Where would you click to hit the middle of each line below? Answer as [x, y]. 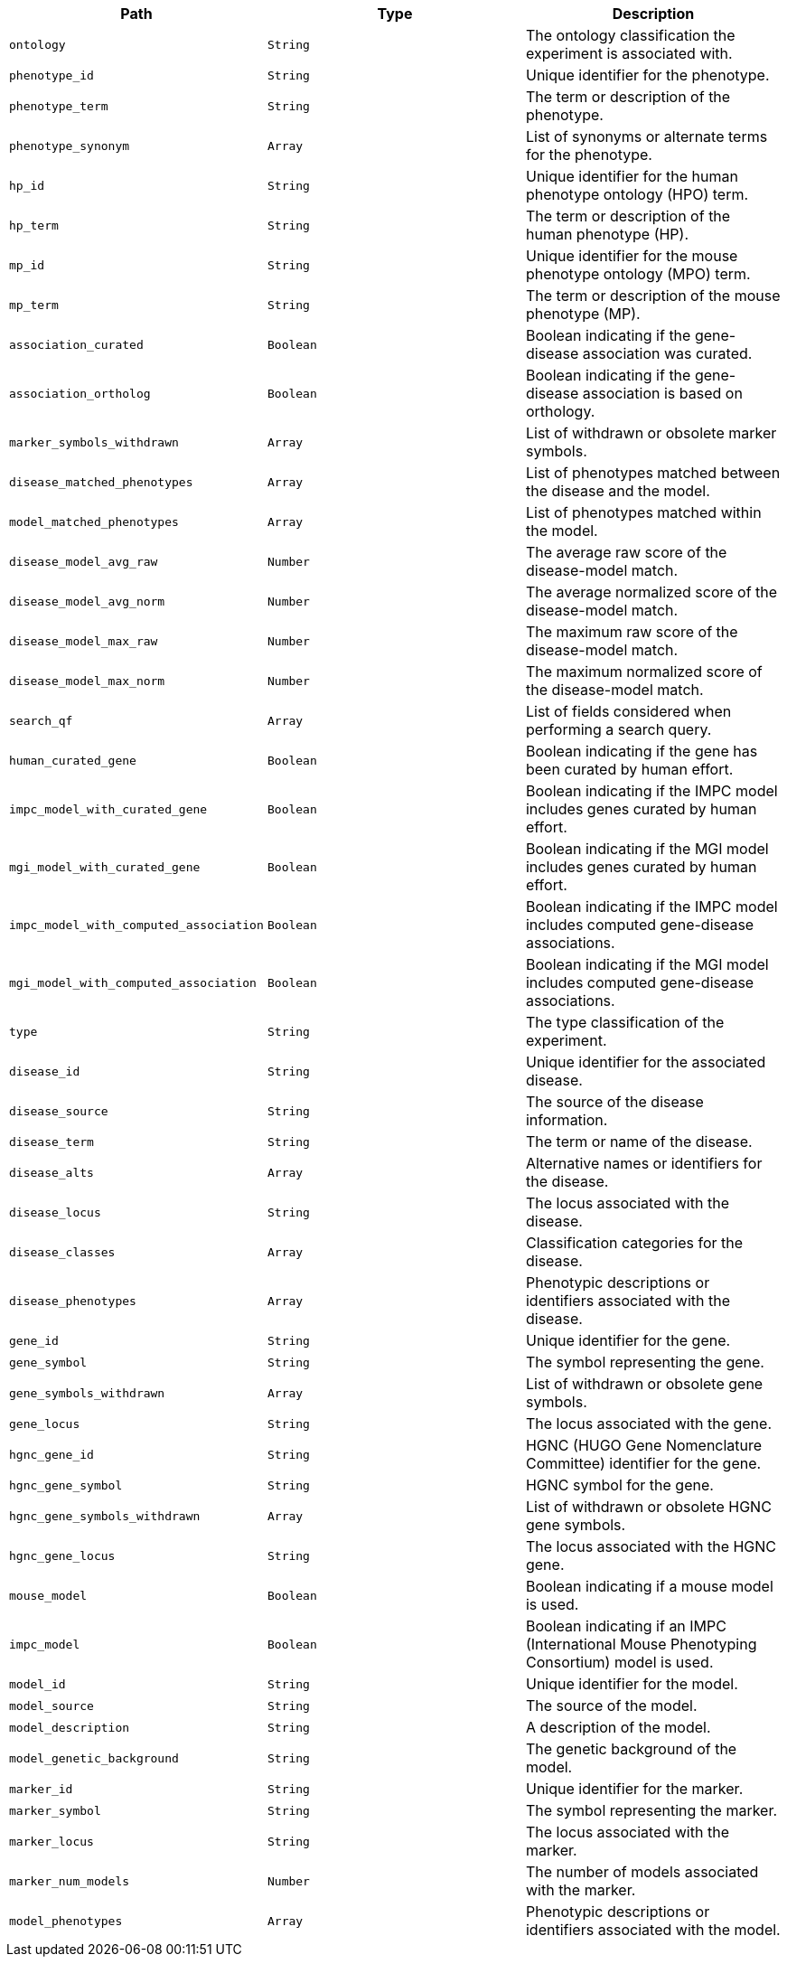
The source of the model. [611, 1706]
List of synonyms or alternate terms [646, 136]
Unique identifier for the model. [632, 1684]
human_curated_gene [73, 760]
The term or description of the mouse [653, 296]
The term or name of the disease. [639, 1142]
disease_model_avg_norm [87, 601]
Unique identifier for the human [632, 176]
